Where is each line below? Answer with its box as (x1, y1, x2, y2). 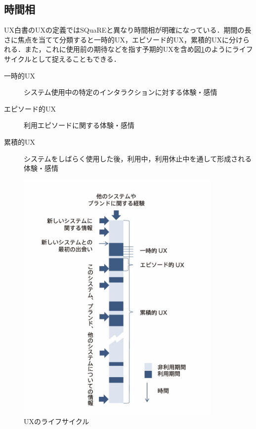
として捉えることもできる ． (31, 53, 121, 64)
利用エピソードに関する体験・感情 (24, 120, 134, 130)
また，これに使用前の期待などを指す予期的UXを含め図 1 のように (24, 44, 232, 54)
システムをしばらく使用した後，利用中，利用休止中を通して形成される (24, 153, 252, 163)
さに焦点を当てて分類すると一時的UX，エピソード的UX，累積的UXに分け (4, 34, 243, 44)
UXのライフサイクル (24, 416, 89, 426)
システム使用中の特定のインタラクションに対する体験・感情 (24, 87, 217, 97)
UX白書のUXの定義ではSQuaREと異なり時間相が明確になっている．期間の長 (4, 25, 252, 35)
